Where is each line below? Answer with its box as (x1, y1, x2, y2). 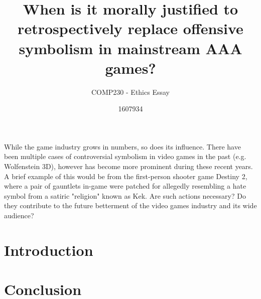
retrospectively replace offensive (18, 18, 243, 39)
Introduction (4, 239, 93, 260)
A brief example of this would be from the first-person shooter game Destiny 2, (4, 171, 247, 181)
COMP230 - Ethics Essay (91, 86, 170, 97)
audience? (4, 210, 34, 221)
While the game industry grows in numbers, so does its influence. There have (4, 141, 241, 152)
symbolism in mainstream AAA (19, 38, 242, 58)
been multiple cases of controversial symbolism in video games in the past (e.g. (4, 151, 246, 162)
